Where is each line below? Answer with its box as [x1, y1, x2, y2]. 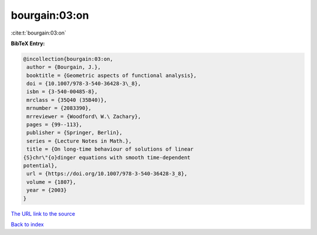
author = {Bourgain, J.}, [26, 64, 101, 70]
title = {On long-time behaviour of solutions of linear [26, 146, 194, 152]
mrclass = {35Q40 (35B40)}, [26, 97, 107, 103]
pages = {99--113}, [26, 121, 82, 128]
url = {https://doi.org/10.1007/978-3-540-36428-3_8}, [26, 171, 188, 177]
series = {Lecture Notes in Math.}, [26, 138, 132, 144]
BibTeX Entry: [11, 40, 45, 47]
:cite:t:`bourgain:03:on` [11, 29, 67, 36]
